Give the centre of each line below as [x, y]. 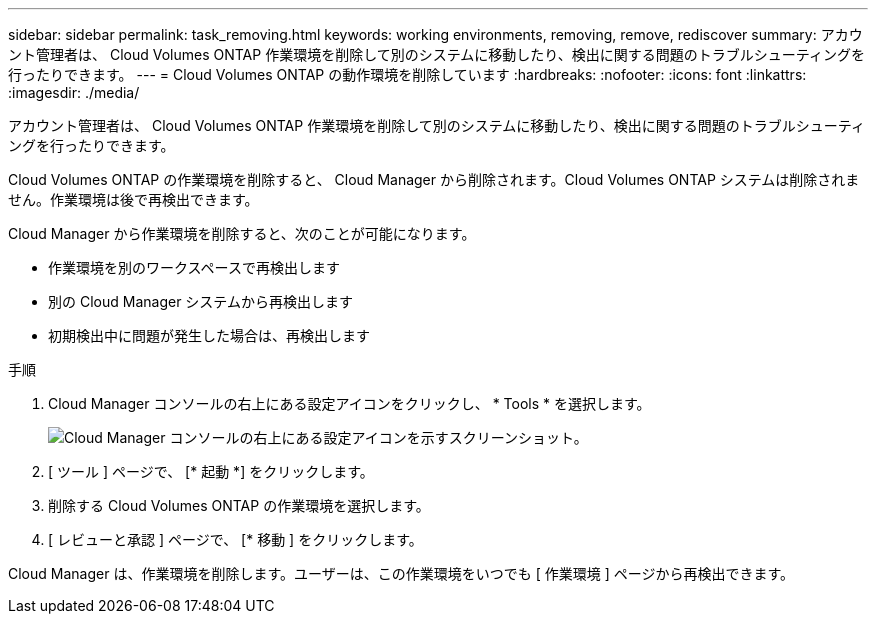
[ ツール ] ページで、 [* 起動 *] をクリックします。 [211, 471]
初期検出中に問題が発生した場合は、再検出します [209, 335]
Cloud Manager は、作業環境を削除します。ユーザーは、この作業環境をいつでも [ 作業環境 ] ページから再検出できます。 [401, 573]
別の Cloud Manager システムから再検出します [200, 301]
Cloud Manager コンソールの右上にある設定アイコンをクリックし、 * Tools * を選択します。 [349, 403]
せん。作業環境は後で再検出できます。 [133, 199]
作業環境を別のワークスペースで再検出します [194, 267]
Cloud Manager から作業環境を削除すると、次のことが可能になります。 [242, 233]
